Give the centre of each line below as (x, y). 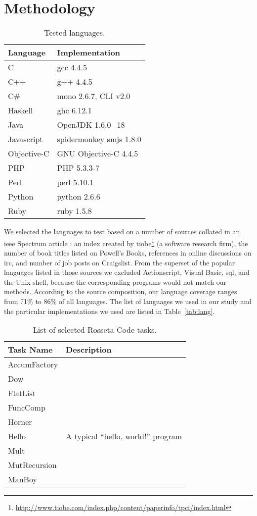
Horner (20, 422)
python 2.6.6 (79, 197)
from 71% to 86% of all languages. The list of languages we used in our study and (128, 301)
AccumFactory (33, 364)
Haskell (21, 110)
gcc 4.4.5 (72, 67)
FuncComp (27, 408)
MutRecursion (32, 465)
